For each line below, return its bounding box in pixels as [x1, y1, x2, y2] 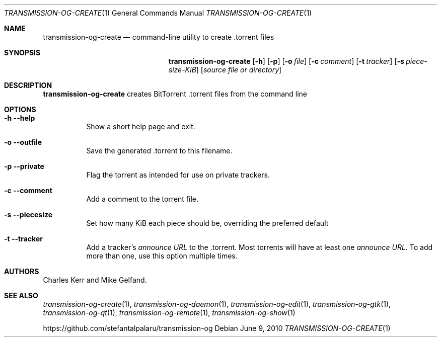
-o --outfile [4, 138, 42, 146]
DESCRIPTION [4, 81, 52, 90]
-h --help [4, 114, 35, 122]
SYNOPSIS [4, 48, 41, 57]
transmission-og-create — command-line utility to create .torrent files [43, 33, 274, 41]
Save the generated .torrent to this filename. [86, 146, 233, 155]
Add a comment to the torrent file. [86, 195, 199, 203]
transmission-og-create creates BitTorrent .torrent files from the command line [43, 90, 308, 98]
